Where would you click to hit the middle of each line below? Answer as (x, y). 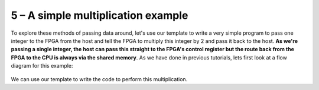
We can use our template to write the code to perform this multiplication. (99, 79)
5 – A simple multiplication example (100, 15)
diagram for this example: (42, 66)
